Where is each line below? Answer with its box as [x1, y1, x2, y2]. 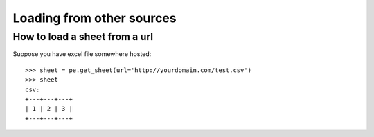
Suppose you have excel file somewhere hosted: [12, 50, 152, 58]
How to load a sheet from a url [12, 30, 154, 43]
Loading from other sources [12, 10, 177, 26]
